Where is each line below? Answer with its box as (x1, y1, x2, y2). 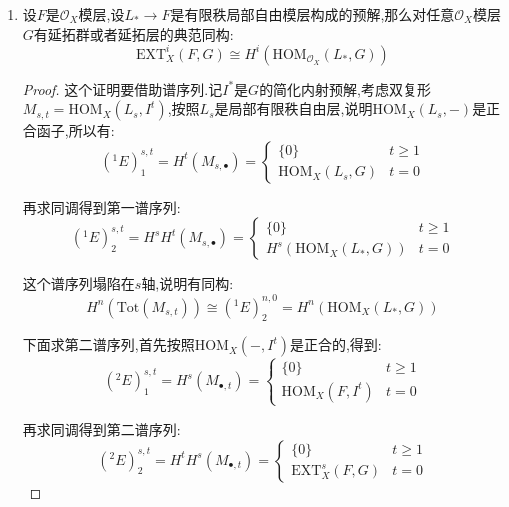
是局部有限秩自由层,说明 (214, 98, 373, 119)
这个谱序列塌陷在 (22, 273, 135, 294)
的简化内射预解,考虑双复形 (259, 78, 432, 99)
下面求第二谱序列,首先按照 (22, 334, 195, 355)
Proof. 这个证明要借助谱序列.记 (22, 78, 223, 99)
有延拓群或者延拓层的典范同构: (33, 23, 234, 44)
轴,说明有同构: (141, 273, 234, 294)
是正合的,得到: (289, 334, 382, 355)
